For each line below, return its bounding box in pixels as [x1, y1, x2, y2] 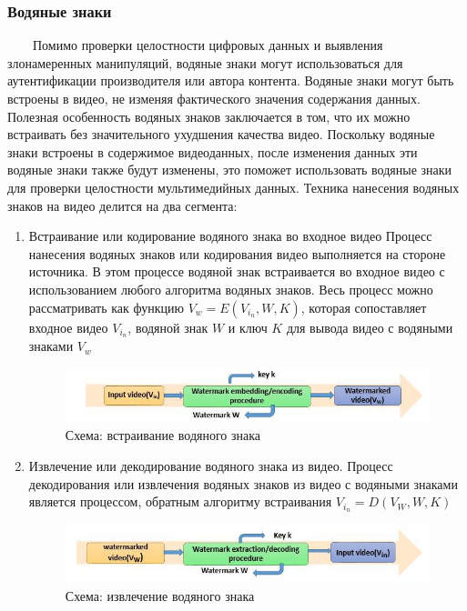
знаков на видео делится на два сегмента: [7, 195, 238, 215]
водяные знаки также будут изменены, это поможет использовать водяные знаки [7, 160, 452, 179]
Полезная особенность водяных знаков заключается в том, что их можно [7, 106, 411, 125]
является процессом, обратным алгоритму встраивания [28, 492, 332, 511]
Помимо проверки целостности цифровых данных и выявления [33, 35, 383, 55]
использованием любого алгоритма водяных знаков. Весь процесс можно [28, 279, 433, 298]
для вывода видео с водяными [286, 317, 453, 336]
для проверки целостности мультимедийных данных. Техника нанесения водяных [7, 177, 460, 196]
